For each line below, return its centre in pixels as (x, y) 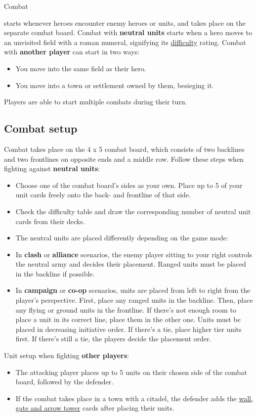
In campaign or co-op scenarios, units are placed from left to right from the (133, 290)
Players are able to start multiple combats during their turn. (96, 102)
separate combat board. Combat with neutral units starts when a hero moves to (128, 32)
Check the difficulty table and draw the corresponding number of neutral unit (133, 211)
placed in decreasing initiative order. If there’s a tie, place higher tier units (128, 329)
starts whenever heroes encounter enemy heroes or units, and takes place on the (125, 23)
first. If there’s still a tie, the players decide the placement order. (113, 339)
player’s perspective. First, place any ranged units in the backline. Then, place (134, 300)
